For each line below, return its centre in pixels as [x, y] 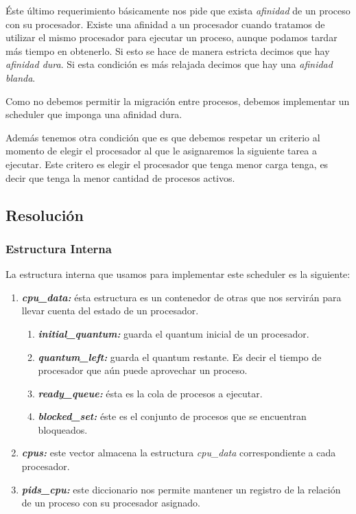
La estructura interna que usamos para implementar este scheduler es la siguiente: [178, 274]
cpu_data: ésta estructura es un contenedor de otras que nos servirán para [181, 297]
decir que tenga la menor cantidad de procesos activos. [120, 177]
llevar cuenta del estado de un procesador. [110, 311]
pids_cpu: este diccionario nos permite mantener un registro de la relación [181, 489]
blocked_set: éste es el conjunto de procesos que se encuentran [172, 416]
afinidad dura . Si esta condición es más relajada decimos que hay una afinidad [169, 64]
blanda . [21, 77]
